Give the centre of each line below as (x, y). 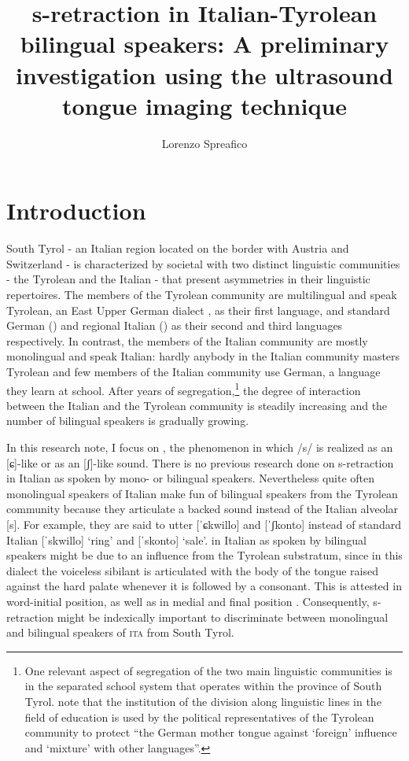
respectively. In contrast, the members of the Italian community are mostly (187, 340)
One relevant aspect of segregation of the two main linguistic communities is (208, 670)
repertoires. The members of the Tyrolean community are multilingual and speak (202, 294)
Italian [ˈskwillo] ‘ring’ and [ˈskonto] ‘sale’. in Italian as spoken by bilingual (186, 539)
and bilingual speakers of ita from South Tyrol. (120, 632)
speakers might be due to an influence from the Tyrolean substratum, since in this (204, 555)
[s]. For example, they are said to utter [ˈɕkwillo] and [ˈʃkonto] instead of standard (204, 524)
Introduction (76, 211)
